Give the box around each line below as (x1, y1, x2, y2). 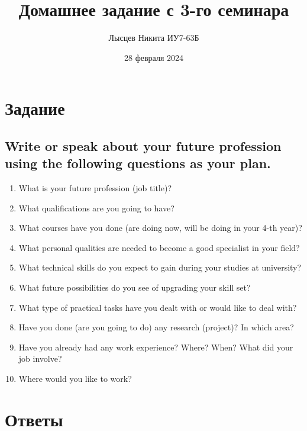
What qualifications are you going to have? (18, 201, 174, 214)
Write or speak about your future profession (5, 136, 282, 155)
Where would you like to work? (18, 372, 132, 385)
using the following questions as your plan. (5, 154, 271, 172)
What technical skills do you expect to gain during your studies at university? (18, 261, 302, 274)
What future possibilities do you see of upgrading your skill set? (18, 281, 251, 294)
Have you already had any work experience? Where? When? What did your (18, 340, 293, 353)
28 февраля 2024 (124, 51, 183, 63)
